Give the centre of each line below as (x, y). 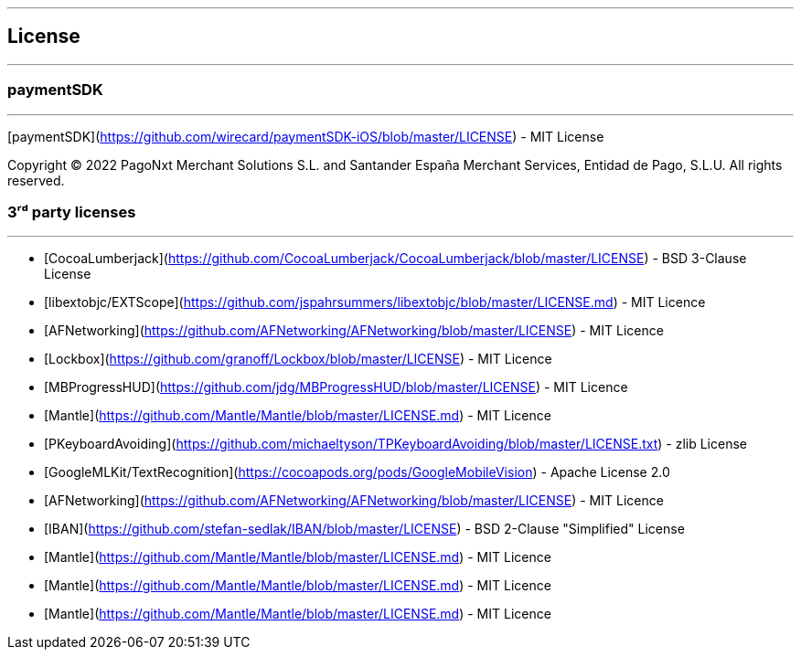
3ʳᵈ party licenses (72, 212)
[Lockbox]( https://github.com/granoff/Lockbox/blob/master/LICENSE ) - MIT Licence (298, 359)
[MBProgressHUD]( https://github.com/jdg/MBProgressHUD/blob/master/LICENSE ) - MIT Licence (336, 387)
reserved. (36, 180)
